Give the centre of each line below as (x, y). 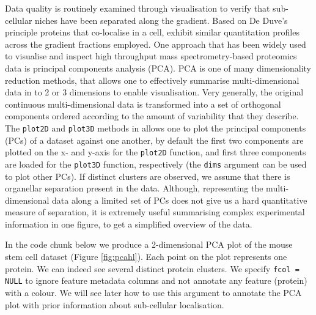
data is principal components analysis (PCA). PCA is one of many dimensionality (158, 68)
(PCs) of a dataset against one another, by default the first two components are (154, 140)
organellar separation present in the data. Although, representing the (134, 188)
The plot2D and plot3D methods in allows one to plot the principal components (156, 128)
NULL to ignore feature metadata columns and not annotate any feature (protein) (156, 280)
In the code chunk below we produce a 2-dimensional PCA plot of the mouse (149, 244)
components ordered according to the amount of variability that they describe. (152, 116)
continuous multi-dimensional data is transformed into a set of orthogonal (143, 104)
